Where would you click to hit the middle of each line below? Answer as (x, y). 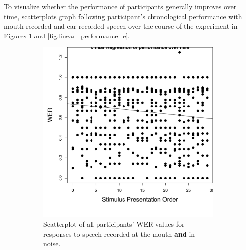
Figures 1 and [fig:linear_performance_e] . (67, 35)
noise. (52, 243)
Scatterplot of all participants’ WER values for (114, 224)
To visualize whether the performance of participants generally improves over (120, 6)
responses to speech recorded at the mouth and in (119, 233)
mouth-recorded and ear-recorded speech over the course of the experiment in (121, 26)
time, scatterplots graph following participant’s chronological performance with (123, 16)
